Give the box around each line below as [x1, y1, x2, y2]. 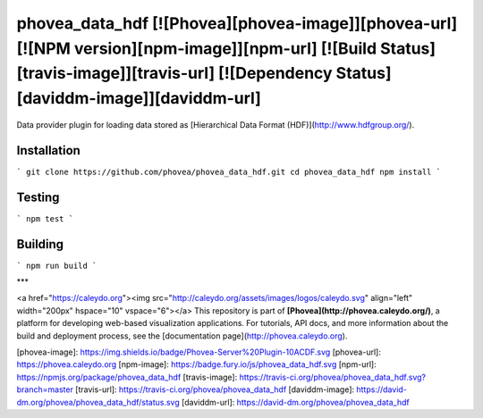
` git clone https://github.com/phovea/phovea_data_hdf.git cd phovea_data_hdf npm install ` [16, 166, 442, 177]
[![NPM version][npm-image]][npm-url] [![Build [16, 38, 377, 58]
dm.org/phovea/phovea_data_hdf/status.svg [16, 397, 181, 407]
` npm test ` [16, 213, 74, 223]
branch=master [16, 384, 73, 395]
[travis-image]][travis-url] [16, 63, 215, 84]
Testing [16, 189, 60, 205]
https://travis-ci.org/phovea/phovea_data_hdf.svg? [239, 372, 427, 382]
